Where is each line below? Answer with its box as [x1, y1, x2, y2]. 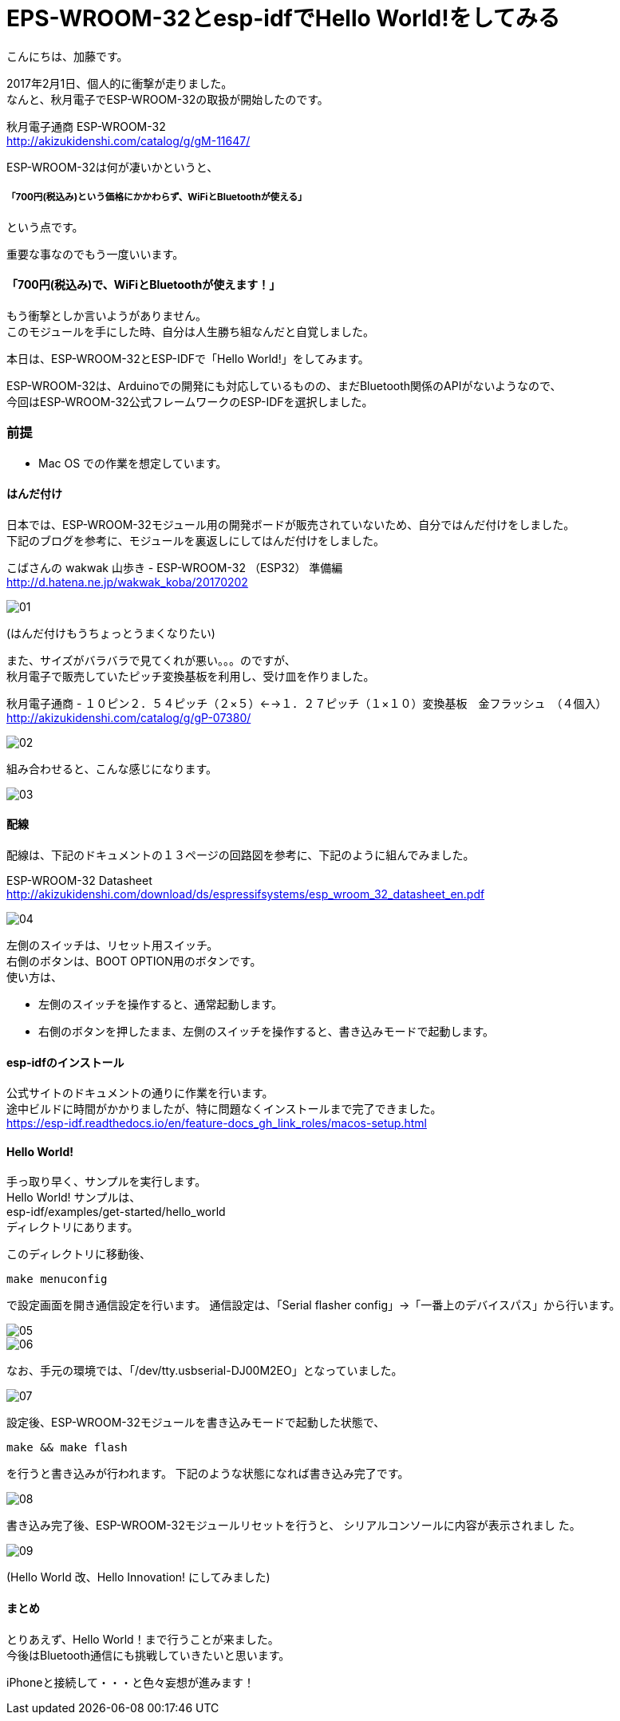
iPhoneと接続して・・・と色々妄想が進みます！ [6, 1675, 255, 1689]
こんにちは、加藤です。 [6, 49, 128, 63]
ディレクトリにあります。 [6, 1220, 139, 1234]
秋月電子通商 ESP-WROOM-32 [6, 119, 166, 133]
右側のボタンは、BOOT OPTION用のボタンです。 [6, 953, 262, 968]
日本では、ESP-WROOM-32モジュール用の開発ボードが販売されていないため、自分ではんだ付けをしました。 [6, 517, 575, 531]
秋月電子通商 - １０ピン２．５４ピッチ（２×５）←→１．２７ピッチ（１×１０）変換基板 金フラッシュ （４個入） [6, 696, 607, 710]
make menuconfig [6, 1273, 108, 1286]
